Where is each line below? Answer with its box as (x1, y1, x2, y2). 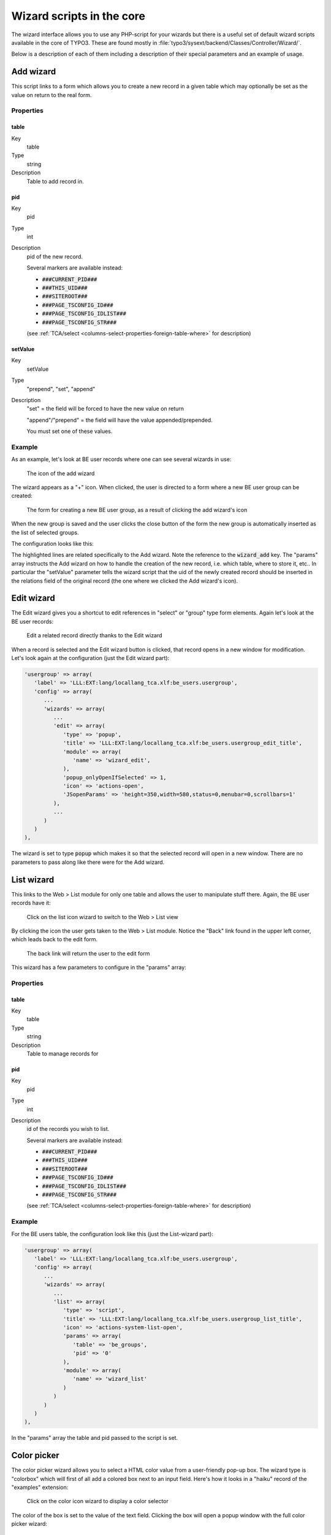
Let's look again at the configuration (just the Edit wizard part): (11, 655, 170, 662)
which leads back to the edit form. (11, 936, 98, 943)
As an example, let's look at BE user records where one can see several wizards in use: (11, 456, 232, 463)
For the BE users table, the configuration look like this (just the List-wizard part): (11, 1230, 214, 1237)
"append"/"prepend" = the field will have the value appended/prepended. (26, 416, 213, 424)
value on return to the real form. (11, 91, 92, 98)
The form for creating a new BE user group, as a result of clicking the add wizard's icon (26, 506, 248, 513)
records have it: (11, 900, 51, 907)
